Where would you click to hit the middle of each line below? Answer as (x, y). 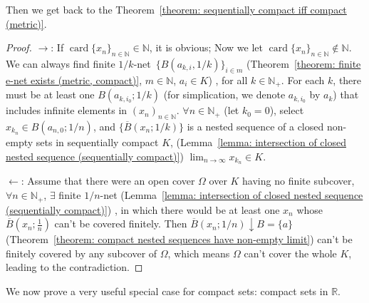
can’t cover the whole (290, 253)
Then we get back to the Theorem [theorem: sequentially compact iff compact (176, 9)
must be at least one (50, 94)
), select (287, 110)
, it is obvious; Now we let (206, 47)
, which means (199, 253)
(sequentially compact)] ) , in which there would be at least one (143, 209)
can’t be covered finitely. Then (121, 224)
